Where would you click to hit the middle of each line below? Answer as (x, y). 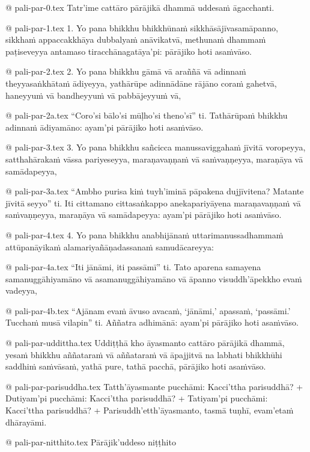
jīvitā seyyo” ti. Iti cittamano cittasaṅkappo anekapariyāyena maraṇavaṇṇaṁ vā (153, 203)
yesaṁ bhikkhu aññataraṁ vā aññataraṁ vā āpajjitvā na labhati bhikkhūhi (144, 354)
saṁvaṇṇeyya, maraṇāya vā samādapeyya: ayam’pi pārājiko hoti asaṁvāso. (144, 215)
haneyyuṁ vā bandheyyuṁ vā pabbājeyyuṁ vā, (93, 95)
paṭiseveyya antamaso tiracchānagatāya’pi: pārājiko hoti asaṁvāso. (129, 51)
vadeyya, (21, 290)
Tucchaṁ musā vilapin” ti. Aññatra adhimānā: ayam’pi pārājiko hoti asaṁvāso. (152, 322)
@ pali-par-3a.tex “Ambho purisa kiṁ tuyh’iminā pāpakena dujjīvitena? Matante (155, 191)
